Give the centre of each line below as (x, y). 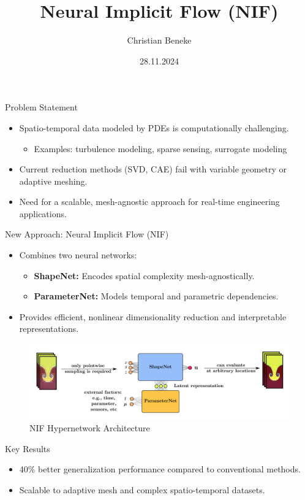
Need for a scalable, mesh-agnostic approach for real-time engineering (149, 202)
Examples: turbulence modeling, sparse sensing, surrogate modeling (160, 148)
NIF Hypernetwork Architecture (90, 428)
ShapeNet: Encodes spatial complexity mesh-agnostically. (144, 275)
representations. (49, 329)
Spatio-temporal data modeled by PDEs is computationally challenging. (154, 127)
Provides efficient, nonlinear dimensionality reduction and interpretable (153, 316)
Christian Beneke (159, 40)
